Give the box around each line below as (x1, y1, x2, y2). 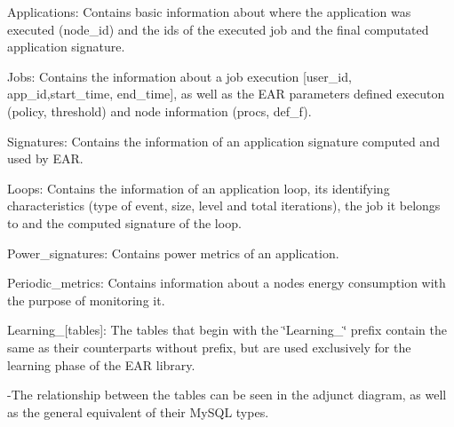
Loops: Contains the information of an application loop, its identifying (7, 178, 390, 197)
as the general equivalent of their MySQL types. (7, 402, 269, 421)
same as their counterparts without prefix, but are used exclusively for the (7, 337, 411, 356)
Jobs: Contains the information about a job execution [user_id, (7, 67, 352, 85)
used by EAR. (7, 149, 84, 168)
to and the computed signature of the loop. (7, 213, 242, 232)
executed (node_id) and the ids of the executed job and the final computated (7, 20, 429, 38)
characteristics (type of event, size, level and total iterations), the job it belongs (7, 196, 441, 215)
